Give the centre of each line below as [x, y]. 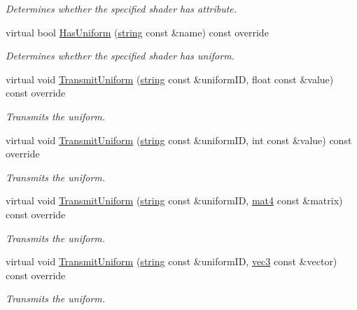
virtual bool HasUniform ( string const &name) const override [137, 32]
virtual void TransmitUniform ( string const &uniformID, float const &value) [170, 79]
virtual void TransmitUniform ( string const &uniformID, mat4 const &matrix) [174, 200]
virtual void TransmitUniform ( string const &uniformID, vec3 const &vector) [171, 261]
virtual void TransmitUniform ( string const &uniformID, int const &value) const [179, 140]
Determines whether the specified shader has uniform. [120, 56]
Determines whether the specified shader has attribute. [121, 8]
